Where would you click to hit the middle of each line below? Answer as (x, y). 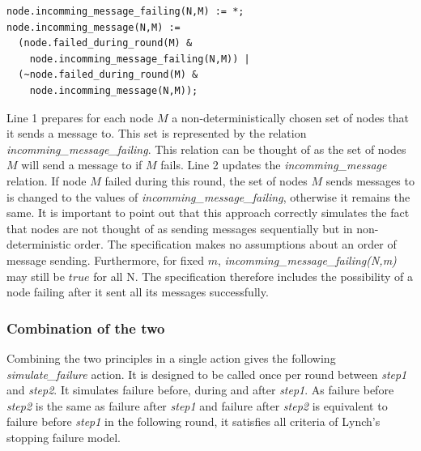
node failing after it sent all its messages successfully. (138, 292)
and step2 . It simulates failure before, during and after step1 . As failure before (200, 390)
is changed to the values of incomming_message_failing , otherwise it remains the (208, 196)
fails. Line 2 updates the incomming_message (274, 165)
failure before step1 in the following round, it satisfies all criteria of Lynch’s (193, 421)
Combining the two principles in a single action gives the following (171, 357)
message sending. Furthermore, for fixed (106, 260)
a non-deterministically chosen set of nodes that (290, 117)
